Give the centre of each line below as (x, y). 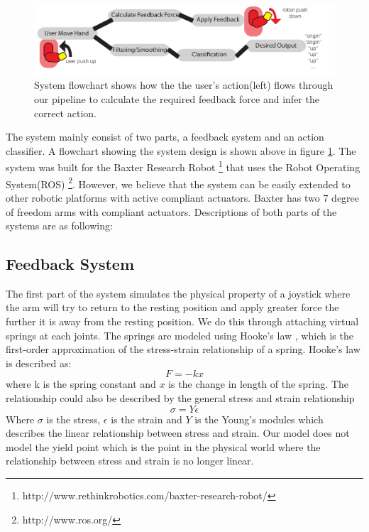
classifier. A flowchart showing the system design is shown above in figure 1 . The (181, 150)
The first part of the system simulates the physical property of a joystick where (178, 293)
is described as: (39, 363)
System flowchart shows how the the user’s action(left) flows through (184, 85)
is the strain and (147, 419)
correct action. (65, 113)
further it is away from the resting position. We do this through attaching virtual (182, 321)
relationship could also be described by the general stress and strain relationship (180, 398)
